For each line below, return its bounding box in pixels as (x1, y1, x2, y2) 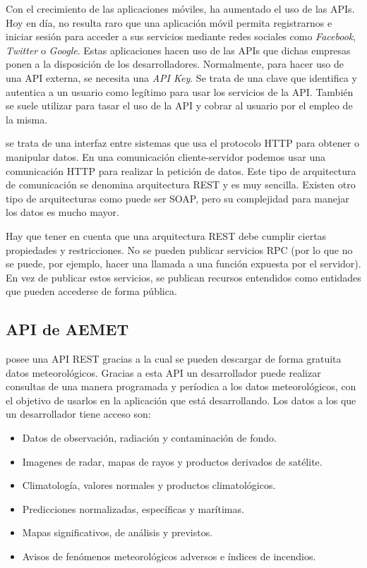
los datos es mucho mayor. (6, 205, 119, 219)
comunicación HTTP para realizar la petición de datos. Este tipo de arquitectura (6, 163, 356, 178)
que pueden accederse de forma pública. (6, 284, 177, 298)
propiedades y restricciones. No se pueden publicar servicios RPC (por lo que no (6, 242, 353, 257)
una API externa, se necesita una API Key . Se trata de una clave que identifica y (6, 70, 357, 85)
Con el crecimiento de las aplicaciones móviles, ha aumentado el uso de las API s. (6, 1, 355, 16)
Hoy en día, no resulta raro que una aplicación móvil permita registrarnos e (6, 15, 332, 30)
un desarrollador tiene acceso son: (6, 406, 151, 421)
